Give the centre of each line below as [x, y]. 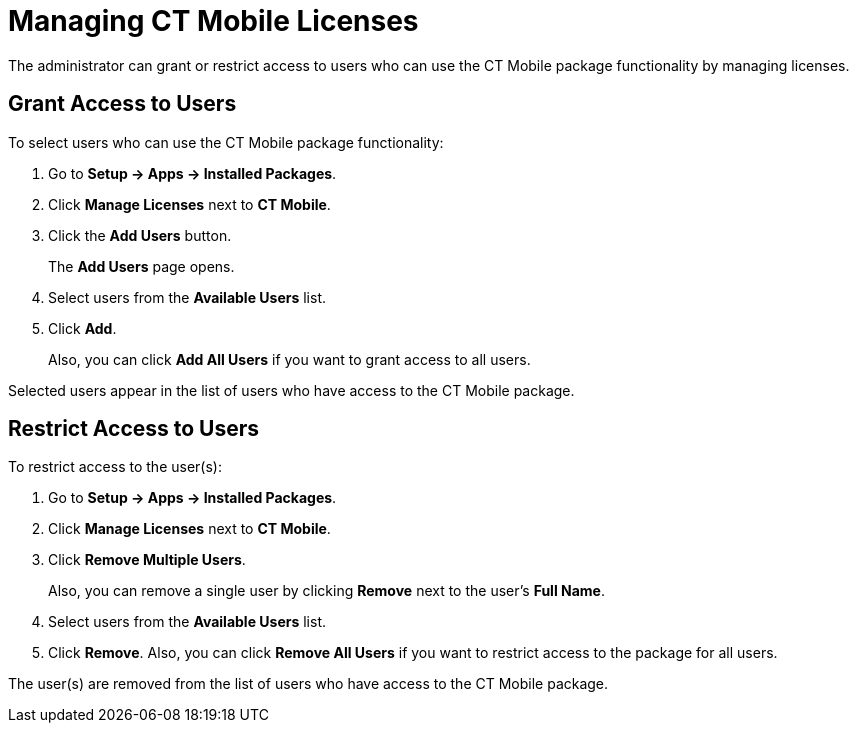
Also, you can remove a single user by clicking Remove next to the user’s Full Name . [326, 591]
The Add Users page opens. [141, 266]
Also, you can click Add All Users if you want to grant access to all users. [289, 359]
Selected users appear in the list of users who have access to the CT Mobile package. [291, 390]
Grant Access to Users [122, 104]
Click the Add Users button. [140, 235]
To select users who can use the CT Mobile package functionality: [226, 142]
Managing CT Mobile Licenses [213, 21]
